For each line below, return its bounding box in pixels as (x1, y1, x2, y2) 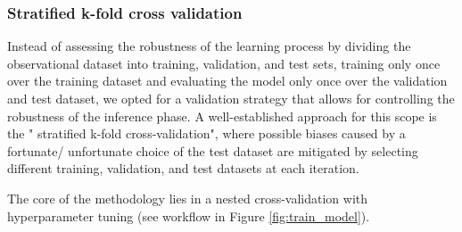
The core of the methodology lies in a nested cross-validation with (7, 188, 368, 207)
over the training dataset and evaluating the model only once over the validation (7, 71, 448, 90)
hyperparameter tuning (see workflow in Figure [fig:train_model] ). (7, 206, 370, 225)
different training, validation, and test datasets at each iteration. (7, 159, 359, 178)
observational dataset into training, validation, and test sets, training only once (7, 54, 441, 72)
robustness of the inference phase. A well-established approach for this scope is (7, 106, 437, 125)
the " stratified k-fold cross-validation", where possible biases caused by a (7, 124, 406, 143)
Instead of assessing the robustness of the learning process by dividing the (7, 37, 411, 55)
